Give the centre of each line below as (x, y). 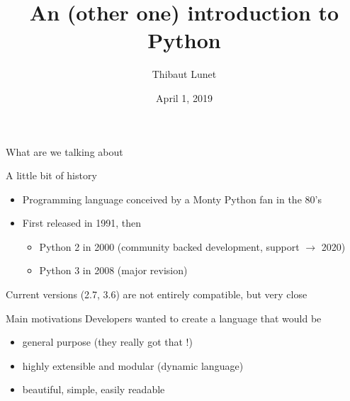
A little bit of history (51, 175)
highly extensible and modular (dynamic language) (133, 365)
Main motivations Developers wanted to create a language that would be (164, 318)
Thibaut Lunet (184, 74)
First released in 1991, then (82, 223)
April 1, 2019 (184, 97)
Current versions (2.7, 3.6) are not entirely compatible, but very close (157, 294)
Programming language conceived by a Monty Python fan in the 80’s (172, 199)
